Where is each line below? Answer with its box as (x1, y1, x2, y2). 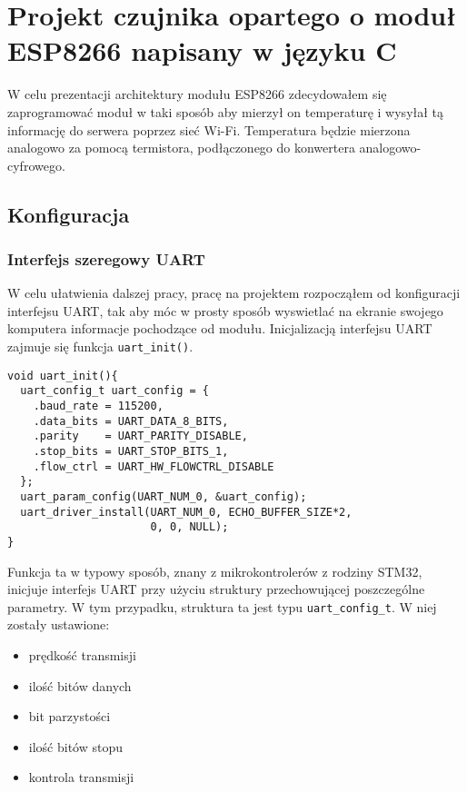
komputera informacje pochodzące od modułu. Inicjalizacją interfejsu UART (7, 319, 432, 338)
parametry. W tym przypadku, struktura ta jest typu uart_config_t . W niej (7, 597, 437, 616)
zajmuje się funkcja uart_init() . (7, 337, 194, 356)
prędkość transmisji (28, 646, 136, 665)
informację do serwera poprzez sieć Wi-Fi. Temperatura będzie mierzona (7, 120, 411, 139)
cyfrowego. (7, 155, 65, 174)
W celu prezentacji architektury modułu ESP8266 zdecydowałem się (7, 84, 387, 104)
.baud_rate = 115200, (33, 400, 164, 413)
